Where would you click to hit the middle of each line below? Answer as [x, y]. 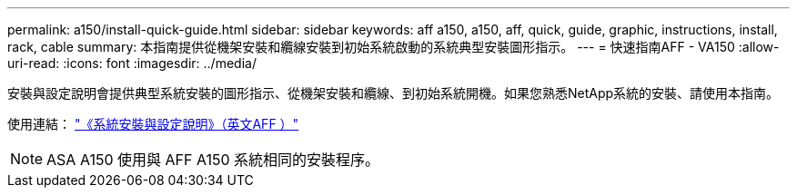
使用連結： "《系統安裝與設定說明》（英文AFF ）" [153, 124]
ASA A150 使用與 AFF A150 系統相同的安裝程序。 [213, 160]
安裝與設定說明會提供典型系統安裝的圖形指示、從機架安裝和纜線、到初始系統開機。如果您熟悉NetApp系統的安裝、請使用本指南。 [393, 93]
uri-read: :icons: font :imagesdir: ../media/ [132, 63]
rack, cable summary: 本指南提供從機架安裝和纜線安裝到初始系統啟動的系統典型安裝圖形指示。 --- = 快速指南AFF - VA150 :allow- [393, 47]
